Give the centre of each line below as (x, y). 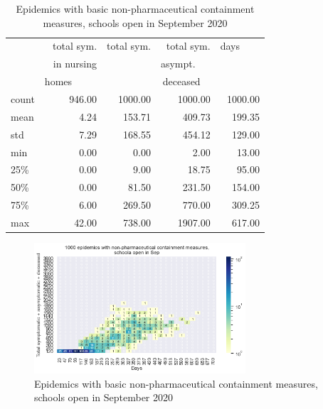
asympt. (178, 64)
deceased (181, 81)
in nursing (75, 64)
